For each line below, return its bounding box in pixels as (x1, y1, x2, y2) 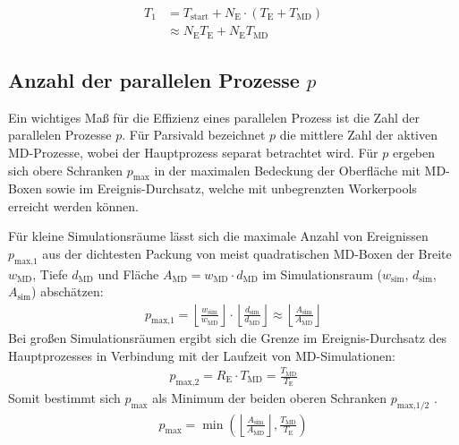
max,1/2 (396, 400, 429, 410)
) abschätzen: (31, 282, 104, 301)
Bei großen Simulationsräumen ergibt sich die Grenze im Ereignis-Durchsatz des (8, 329, 447, 347)
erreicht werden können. (8, 196, 139, 215)
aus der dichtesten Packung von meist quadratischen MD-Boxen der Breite (42, 244, 452, 263)
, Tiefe (32, 264, 68, 283)
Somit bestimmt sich (8, 388, 121, 406)
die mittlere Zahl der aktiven (279, 125, 438, 144)
